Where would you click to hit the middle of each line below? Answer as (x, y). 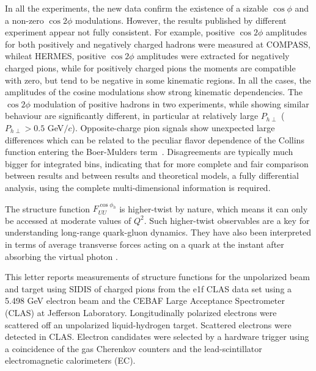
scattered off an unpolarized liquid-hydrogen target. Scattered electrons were (148, 324)
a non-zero (24, 20)
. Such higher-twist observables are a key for (227, 220)
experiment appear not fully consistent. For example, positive (120, 32)
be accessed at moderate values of (68, 220)
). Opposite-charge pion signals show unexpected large (173, 127)
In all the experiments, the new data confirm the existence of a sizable (137, 8)
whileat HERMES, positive (56, 56)
